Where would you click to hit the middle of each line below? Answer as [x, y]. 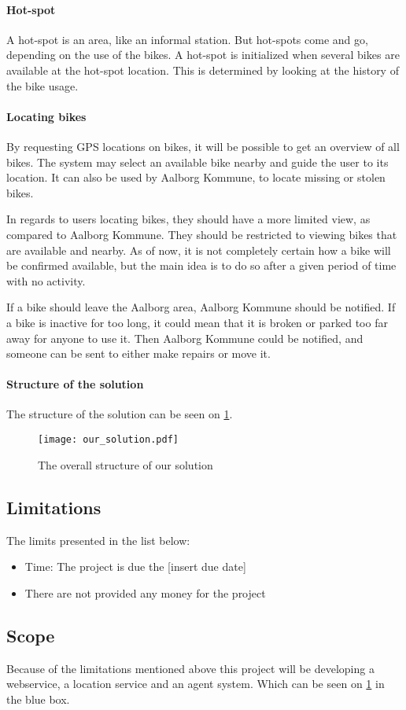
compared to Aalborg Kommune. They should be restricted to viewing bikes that [202, 234]
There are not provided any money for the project [145, 592]
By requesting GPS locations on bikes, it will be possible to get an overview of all [203, 146]
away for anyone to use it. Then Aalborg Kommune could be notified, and [185, 338]
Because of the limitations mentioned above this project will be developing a [190, 668]
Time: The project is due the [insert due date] [135, 567]
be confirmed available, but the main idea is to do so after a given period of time [201, 265]
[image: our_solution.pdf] [108, 440]
